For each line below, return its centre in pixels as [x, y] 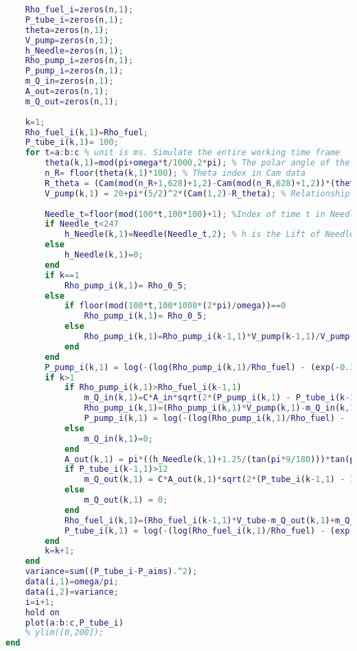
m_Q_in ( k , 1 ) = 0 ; [118, 438]
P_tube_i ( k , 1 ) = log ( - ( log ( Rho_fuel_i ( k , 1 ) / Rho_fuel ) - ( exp [207, 530]
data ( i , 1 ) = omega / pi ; [72, 582]
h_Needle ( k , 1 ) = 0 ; [104, 255]
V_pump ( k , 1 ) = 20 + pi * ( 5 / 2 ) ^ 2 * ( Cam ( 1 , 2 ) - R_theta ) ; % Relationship [197, 193]
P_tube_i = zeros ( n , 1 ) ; [74, 20]
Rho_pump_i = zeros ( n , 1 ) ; [79, 61]
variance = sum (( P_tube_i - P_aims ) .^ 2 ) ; [111, 572]
